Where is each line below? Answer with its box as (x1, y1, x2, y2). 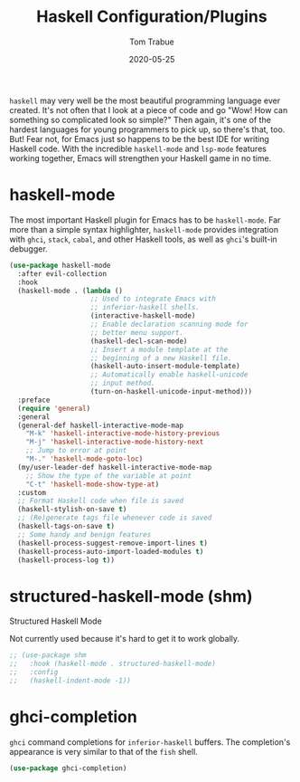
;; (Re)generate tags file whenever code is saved (17, 513, 212, 522)
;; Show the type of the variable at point (25, 471, 192, 481)
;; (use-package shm (9, 651, 88, 660)
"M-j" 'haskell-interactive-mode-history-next (25, 437, 204, 447)
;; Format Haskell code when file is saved (17, 496, 183, 506)
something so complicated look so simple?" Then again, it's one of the (9, 114, 271, 125)
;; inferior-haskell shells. (89, 303, 201, 312)
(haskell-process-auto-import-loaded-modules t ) (17, 547, 204, 556)
